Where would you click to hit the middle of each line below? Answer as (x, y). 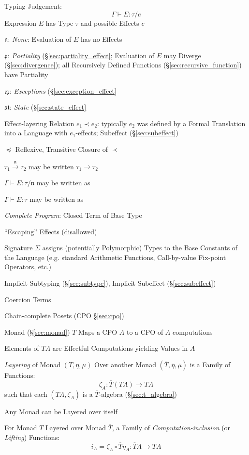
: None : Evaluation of (40, 39)
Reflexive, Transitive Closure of (62, 149)
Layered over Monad (76, 428)
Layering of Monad (32, 365)
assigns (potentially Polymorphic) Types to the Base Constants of (140, 248)
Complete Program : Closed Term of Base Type (73, 215)
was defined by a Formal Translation (191, 123)
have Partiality (26, 74)
